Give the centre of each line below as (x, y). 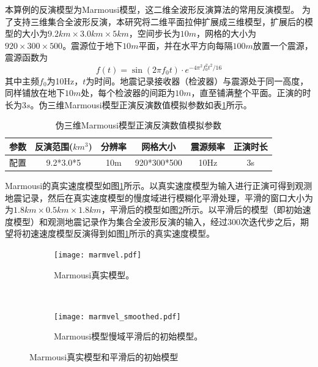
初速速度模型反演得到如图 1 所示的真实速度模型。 (118, 233)
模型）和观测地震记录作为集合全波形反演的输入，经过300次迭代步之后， (157, 221)
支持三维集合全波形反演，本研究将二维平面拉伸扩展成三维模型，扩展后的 (159, 21)
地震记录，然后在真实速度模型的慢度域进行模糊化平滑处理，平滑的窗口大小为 (159, 197)
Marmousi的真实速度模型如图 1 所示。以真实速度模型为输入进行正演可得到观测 (159, 185)
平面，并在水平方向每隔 (186, 45)
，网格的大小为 (227, 33)
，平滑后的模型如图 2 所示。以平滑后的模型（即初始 (202, 209)
